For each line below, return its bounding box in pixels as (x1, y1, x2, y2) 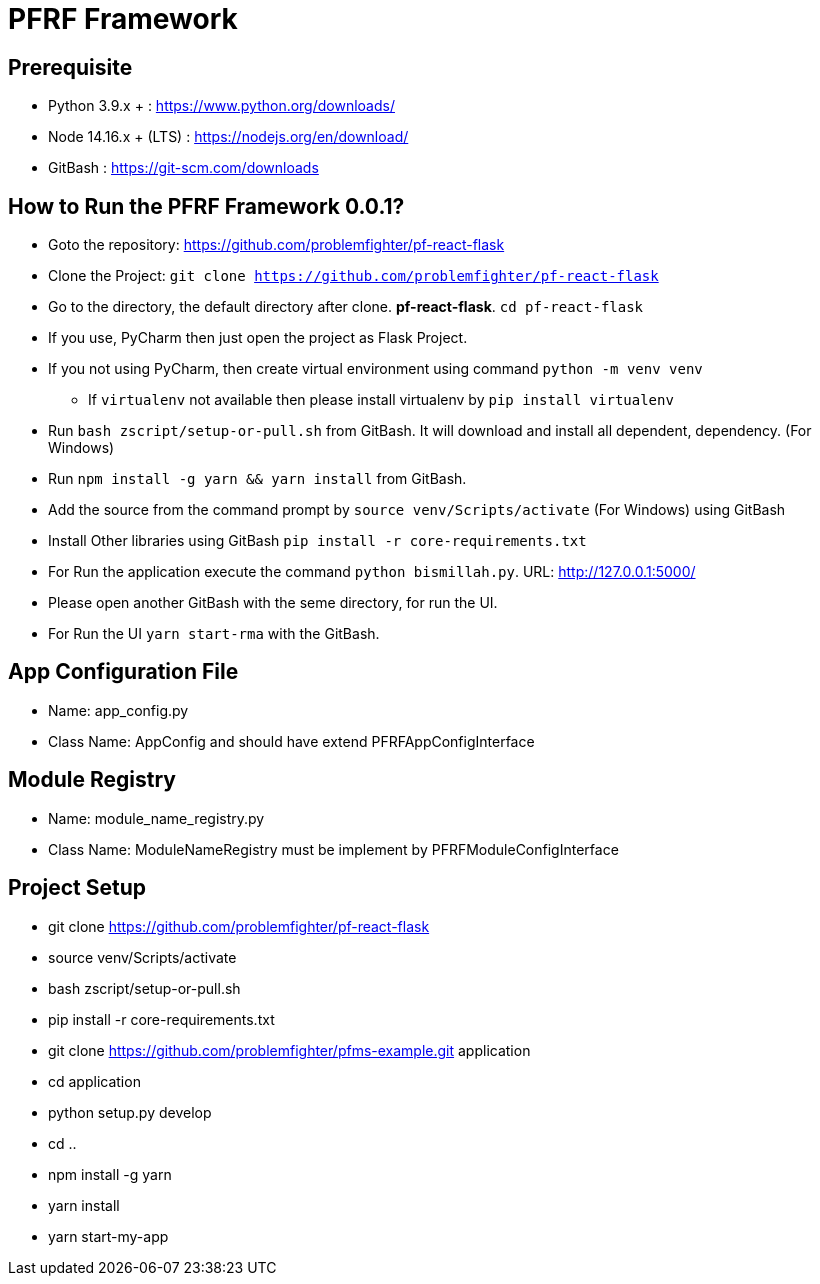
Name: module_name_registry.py (48, 809, 265, 827)
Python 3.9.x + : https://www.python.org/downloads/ (48, 97, 395, 115)
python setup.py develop (48, 1103, 212, 1121)
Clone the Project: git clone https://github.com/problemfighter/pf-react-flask (48, 267, 659, 285)
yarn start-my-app (48, 1227, 169, 1245)
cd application (48, 1072, 141, 1090)
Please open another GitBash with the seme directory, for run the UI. (48, 594, 498, 612)
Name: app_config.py (48, 701, 189, 719)
